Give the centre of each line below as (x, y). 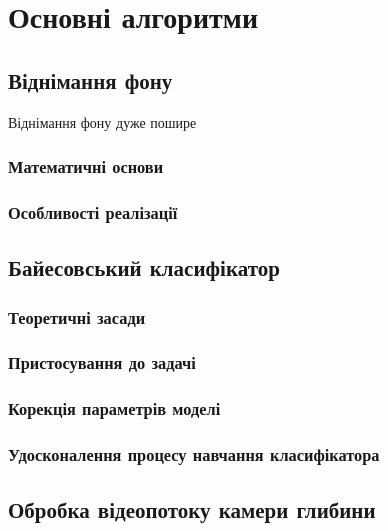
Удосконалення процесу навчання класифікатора (194, 454)
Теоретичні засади (77, 316)
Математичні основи (86, 166)
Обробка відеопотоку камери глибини (192, 509)
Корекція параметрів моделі (114, 408)
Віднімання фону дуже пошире (102, 121)
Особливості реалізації (93, 211)
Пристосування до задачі (102, 362)
